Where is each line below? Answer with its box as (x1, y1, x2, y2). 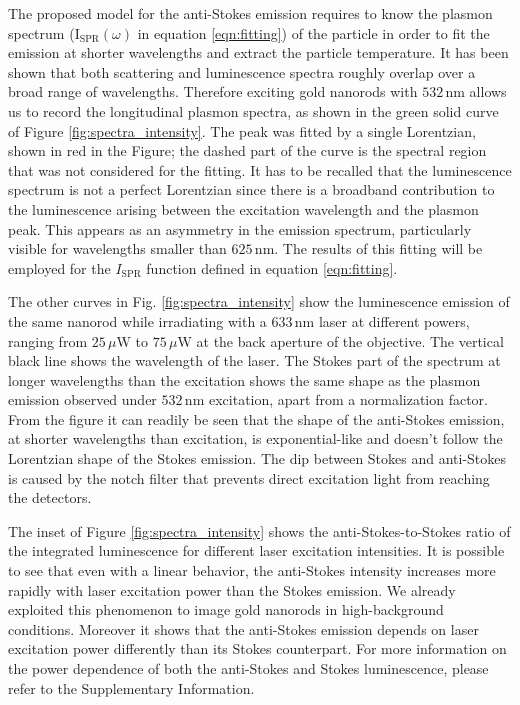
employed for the (8, 257, 111, 278)
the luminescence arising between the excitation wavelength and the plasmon (8, 198, 479, 219)
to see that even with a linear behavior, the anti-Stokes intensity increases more (8, 560, 496, 581)
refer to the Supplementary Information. (8, 677, 255, 698)
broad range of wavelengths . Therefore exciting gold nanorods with (8, 81, 418, 102)
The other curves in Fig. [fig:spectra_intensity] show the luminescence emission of (8, 291, 510, 312)
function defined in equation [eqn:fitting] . (146, 257, 398, 278)
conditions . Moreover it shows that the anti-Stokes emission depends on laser (8, 618, 479, 639)
